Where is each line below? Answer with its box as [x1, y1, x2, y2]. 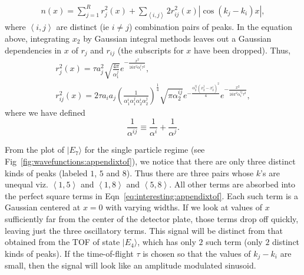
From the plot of [5, 143, 64, 156]
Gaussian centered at [5, 201, 81, 213]
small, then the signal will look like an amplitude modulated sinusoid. [5, 259, 256, 271]
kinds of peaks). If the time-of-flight [5, 247, 134, 259]
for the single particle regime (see [84, 143, 205, 156]
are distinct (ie [56, 21, 109, 33]
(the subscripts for [117, 43, 184, 56]
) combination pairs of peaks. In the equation [128, 21, 293, 33]
